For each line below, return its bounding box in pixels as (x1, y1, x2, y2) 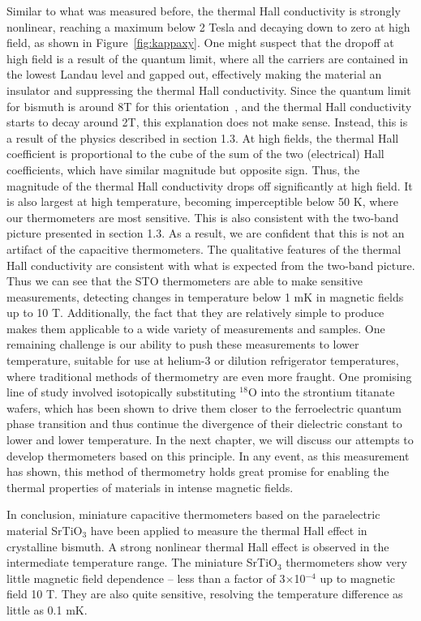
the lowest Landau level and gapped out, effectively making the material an (6, 66, 382, 83)
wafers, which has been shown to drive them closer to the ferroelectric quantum (6, 399, 402, 416)
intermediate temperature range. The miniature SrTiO (6, 554, 277, 571)
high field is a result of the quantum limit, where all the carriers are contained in (6, 49, 409, 66)
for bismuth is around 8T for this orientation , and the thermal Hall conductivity (6, 97, 412, 114)
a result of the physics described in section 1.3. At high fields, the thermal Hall (6, 129, 399, 146)
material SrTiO (6, 522, 83, 538)
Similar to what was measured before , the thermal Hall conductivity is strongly (6, 2, 401, 19)
